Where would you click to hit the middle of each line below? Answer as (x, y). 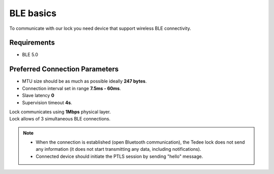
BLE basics (33, 13)
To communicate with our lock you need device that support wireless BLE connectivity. (100, 28)
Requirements (32, 43)
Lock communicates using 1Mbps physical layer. (60, 112)
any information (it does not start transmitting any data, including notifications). (118, 149)
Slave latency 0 (38, 96)
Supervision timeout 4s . (47, 102)
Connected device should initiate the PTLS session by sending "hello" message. (119, 156)
